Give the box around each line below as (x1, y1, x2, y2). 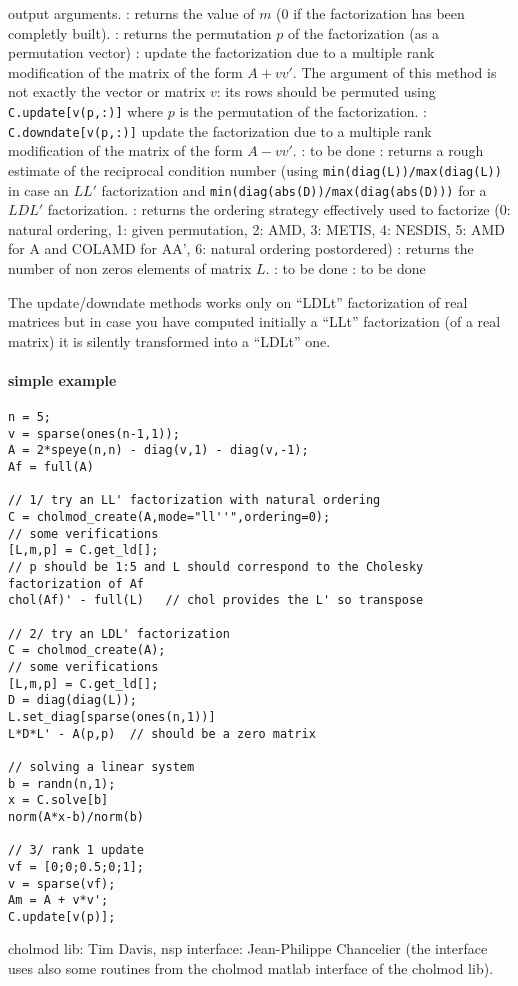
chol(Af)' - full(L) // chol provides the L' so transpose (8, 593, 424, 608)
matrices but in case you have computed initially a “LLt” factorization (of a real (8, 311, 501, 332)
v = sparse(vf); (8, 876, 116, 891)
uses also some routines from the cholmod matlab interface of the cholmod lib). (8, 958, 494, 979)
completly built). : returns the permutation (8, 22, 272, 43)
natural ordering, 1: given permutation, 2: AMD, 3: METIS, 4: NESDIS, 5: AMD (8, 218, 506, 239)
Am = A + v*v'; (8, 893, 109, 908)
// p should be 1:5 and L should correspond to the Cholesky (8, 560, 424, 575)
